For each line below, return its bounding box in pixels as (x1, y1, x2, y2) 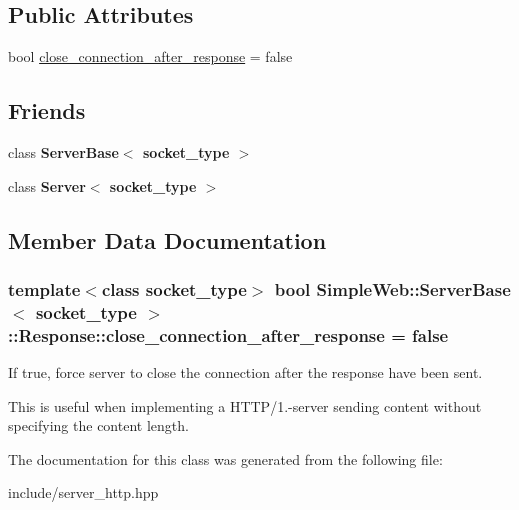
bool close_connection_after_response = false (8, 46, 293, 67)
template (8, 276, 81, 301)
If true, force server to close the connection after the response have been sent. (8, 362, 483, 383)
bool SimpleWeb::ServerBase (274, 276, 511, 301)
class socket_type (101, 276, 247, 301)
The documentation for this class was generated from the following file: (8, 448, 443, 469)
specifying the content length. (8, 415, 189, 436)
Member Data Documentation (8, 224, 327, 255)
